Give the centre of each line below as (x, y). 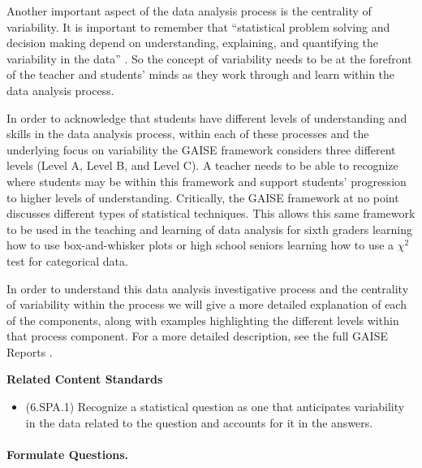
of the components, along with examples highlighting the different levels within (203, 320)
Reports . (30, 351)
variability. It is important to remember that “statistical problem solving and (198, 26)
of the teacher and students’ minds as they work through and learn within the (201, 74)
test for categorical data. (67, 260)
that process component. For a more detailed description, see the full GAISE (197, 336)
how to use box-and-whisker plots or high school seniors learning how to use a (200, 245)
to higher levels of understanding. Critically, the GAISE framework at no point (203, 197)
